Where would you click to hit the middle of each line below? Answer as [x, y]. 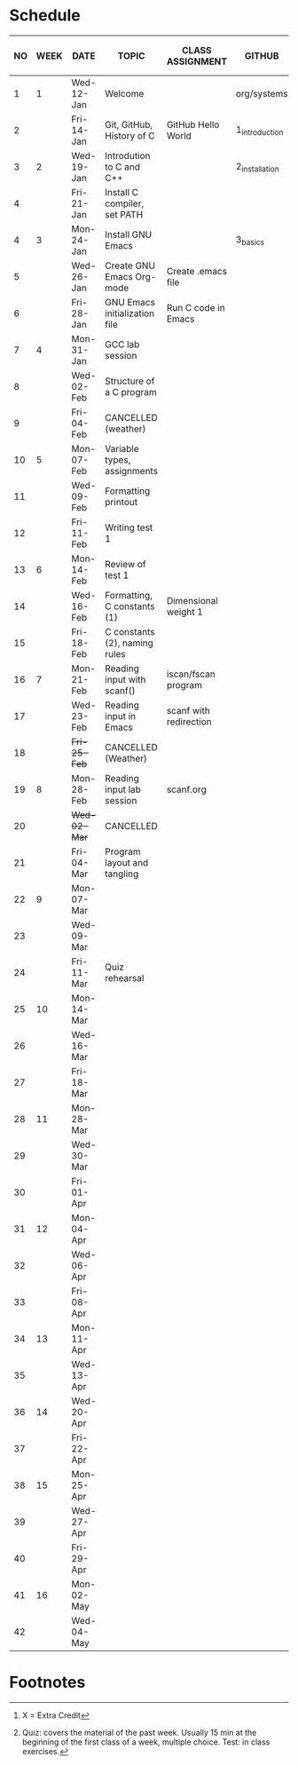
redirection [189, 722]
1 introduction [259, 131]
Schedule [45, 16]
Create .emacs [197, 272]
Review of [125, 565]
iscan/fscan [191, 674]
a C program [131, 392]
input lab [123, 789]
